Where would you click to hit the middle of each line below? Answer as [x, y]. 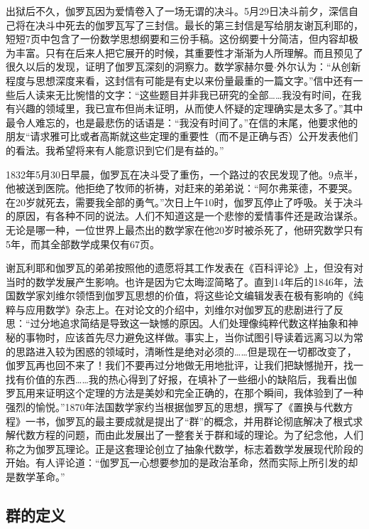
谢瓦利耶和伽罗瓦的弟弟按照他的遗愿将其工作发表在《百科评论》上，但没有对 [184, 268]
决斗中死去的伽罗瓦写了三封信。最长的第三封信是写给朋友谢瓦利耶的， [199, 25]
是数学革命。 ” [35, 476]
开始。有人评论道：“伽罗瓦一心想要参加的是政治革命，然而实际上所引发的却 [182, 463]
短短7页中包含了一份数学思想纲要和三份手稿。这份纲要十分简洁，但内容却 [177, 39]
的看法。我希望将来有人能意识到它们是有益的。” [115, 150]
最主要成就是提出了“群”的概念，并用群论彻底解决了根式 [224, 421]
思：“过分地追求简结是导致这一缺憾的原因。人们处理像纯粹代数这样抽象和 [177, 323]
